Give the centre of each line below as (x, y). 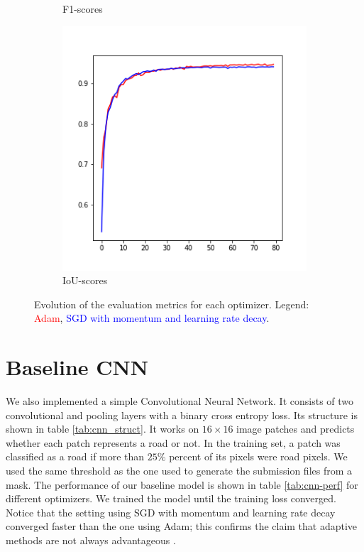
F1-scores (83, 9)
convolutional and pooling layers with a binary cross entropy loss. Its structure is (182, 415)
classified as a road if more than (75, 456)
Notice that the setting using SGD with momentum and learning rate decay (171, 512)
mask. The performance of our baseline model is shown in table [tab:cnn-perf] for (182, 484)
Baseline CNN (77, 367)
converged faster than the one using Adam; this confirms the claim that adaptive (182, 526)
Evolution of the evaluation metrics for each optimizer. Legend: (172, 304)
